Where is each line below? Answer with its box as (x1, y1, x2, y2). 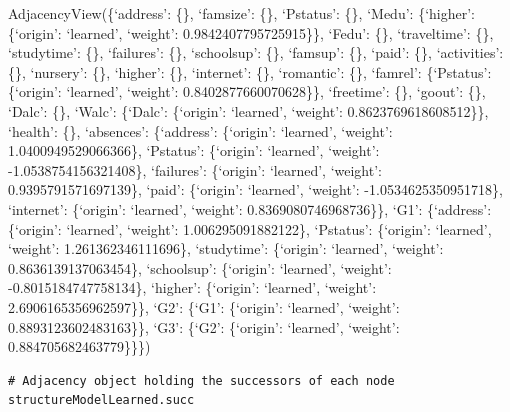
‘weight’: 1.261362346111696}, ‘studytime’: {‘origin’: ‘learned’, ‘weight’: (8, 238, 444, 259)
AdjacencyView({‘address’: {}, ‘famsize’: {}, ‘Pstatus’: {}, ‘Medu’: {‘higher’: (8, 3, 475, 23)
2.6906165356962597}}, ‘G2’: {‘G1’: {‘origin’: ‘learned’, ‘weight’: (8, 296, 400, 317)
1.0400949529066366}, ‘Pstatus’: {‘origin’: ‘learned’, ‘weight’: (8, 140, 380, 161)
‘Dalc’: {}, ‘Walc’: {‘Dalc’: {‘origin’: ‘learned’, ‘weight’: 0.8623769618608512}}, (8, 100, 489, 121)
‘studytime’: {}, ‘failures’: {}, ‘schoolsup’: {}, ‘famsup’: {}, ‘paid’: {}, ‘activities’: (8, 42, 504, 63)
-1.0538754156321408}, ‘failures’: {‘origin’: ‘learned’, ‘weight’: (8, 159, 382, 180)
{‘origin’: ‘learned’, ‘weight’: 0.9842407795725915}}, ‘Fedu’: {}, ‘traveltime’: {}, (8, 22, 494, 43)
